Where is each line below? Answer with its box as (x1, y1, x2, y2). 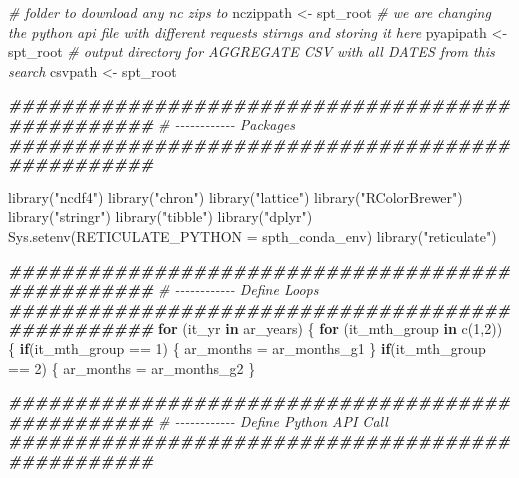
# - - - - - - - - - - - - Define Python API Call (158, 410, 388, 431)
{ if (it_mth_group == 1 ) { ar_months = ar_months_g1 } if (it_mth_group (8, 337, 486, 358)
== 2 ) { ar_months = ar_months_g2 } (8, 357, 256, 378)
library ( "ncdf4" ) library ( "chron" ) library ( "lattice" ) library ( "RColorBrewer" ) (8, 186, 463, 207)
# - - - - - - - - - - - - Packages (158, 113, 296, 134)
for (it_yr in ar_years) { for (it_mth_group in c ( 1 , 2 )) (158, 318, 503, 339)
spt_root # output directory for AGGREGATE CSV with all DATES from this (8, 41, 495, 62)
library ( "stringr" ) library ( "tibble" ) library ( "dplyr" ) (8, 206, 313, 227)
